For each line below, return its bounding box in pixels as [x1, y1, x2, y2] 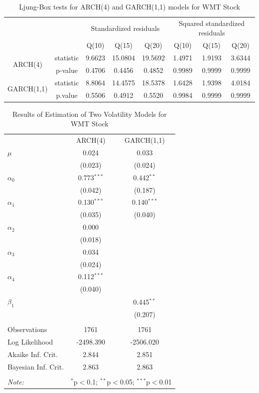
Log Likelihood [7, 337, 53, 347]
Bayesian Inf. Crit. [7, 361, 64, 372]
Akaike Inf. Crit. [7, 349, 58, 359]
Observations [7, 324, 47, 335]
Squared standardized [178, 17, 245, 28]
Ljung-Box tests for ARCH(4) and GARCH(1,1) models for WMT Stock [19, 1, 240, 11]
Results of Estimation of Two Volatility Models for [12, 108, 167, 119]
